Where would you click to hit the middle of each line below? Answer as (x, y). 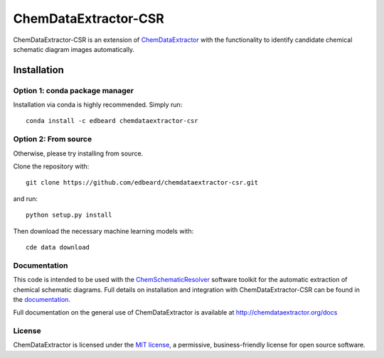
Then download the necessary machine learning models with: (103, 231)
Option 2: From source (53, 139)
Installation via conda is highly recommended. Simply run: (98, 105)
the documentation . (42, 299)
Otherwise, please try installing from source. (78, 153)
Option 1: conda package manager (74, 90)
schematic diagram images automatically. (74, 49)
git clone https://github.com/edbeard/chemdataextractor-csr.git (142, 183)
